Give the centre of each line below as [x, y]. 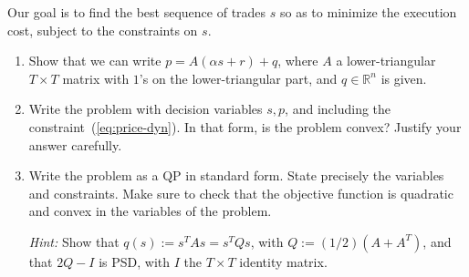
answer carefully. [75, 144]
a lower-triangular [386, 61]
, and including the [338, 109]
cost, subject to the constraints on [103, 30]
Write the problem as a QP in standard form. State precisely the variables [236, 175]
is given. [404, 78]
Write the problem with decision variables [146, 109]
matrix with [96, 78]
